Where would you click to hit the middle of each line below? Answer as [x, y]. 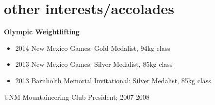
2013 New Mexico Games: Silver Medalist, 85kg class [94, 64]
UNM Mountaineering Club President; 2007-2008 [77, 97]
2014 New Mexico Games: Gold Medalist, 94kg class [93, 48]
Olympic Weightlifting [42, 32]
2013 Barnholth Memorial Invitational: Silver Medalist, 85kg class [113, 80]
